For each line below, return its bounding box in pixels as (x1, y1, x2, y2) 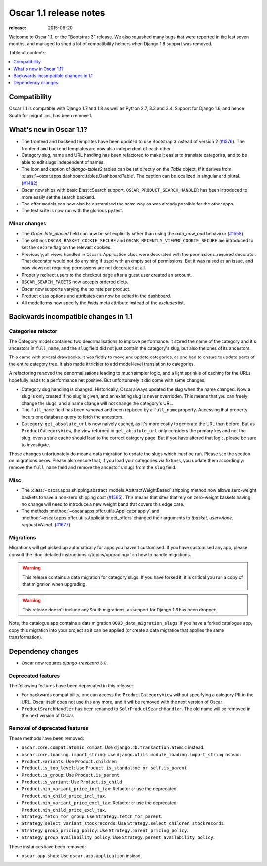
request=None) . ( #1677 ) (21, 522, 71, 528)
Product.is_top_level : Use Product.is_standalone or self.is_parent (21, 765, 187, 771)
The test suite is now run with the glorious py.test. (21, 208, 123, 214)
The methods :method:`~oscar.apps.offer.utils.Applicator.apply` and (21, 508, 160, 514)
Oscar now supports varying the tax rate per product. (21, 286, 131, 292)
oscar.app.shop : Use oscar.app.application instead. (21, 852, 142, 859)
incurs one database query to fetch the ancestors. (21, 414, 124, 420)
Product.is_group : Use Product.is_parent (21, 772, 120, 778)
